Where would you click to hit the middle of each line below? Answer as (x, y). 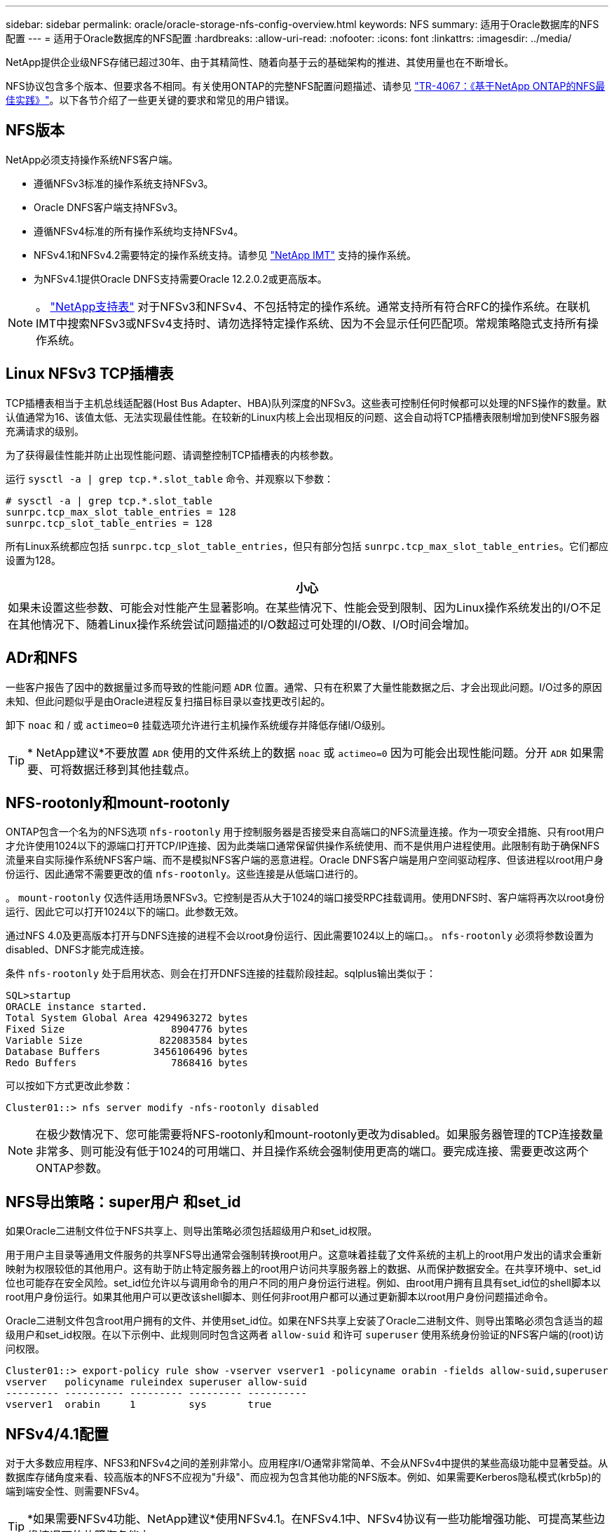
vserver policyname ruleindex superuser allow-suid (156, 1382)
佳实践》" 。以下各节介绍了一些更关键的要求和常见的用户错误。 (150, 100)
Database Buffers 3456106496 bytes (127, 1052)
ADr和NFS (42, 658)
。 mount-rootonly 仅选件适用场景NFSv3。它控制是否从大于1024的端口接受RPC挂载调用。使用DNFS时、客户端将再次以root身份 (305, 898)
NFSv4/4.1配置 (57, 1434)
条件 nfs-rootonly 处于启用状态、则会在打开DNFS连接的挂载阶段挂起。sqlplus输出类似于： (221, 974)
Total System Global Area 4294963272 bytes (127, 1018)
